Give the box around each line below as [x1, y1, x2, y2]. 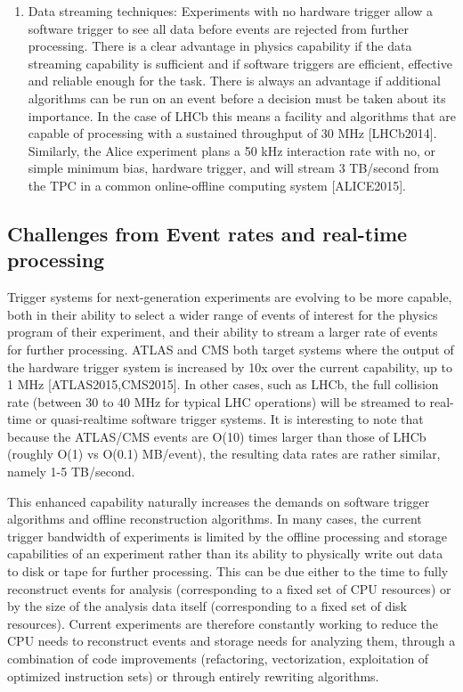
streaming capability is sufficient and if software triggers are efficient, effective [28, 53, 452, 72]
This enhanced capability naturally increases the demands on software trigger [7, 492, 430, 510]
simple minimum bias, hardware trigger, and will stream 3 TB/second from [28, 159, 439, 177]
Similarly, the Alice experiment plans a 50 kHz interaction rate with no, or [28, 141, 436, 159]
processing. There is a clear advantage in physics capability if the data [28, 37, 412, 55]
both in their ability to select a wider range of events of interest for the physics [7, 305, 438, 323]
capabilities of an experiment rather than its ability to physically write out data [7, 544, 443, 563]
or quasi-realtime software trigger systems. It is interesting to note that [35, 410, 424, 428]
